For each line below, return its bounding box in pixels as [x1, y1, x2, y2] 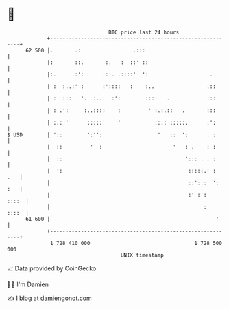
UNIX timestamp [120, 251, 165, 259]
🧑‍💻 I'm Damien [7, 280, 49, 288]
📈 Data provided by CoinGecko [7, 264, 97, 273]
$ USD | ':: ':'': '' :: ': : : [7, 131, 216, 138]
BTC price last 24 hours [108, 29, 180, 36]
